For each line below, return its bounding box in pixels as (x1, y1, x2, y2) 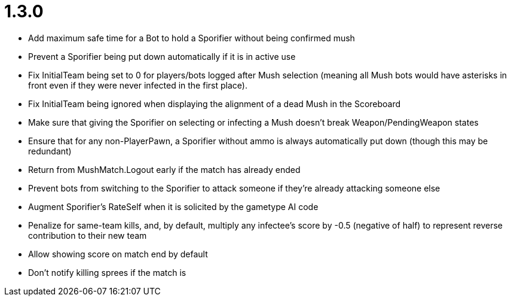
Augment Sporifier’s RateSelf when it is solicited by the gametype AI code (28, 201, 319, 212)
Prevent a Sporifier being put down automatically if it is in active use (28, 51, 296, 62)
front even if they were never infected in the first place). (28, 80, 247, 90)
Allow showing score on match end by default (28, 248, 208, 259)
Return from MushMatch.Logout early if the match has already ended (28, 164, 301, 175)
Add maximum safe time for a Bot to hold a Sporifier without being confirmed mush (28, 32, 355, 43)
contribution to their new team (28, 230, 147, 241)
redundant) (28, 145, 72, 156)
